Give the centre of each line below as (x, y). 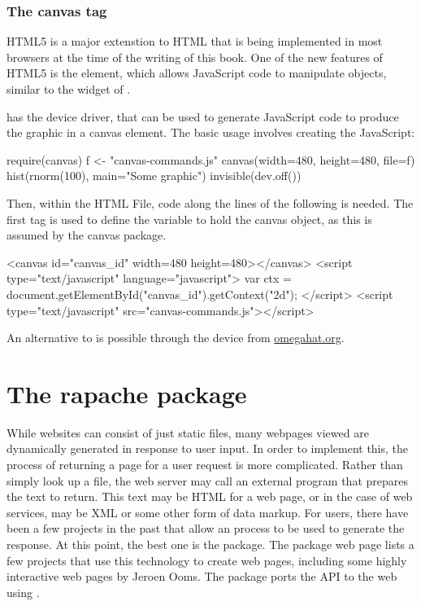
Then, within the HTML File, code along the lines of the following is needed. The (210, 202)
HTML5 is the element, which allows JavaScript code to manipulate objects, (197, 73)
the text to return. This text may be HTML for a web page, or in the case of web (210, 496)
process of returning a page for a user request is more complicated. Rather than (205, 465)
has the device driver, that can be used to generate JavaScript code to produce (203, 116)
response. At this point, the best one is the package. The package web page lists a (210, 544)
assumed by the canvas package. (87, 235)
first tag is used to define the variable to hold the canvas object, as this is (189, 219)
